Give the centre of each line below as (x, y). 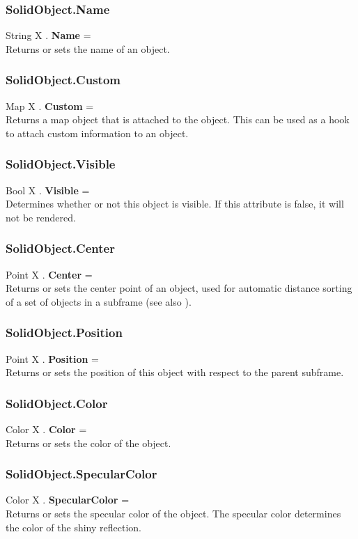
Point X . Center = (49, 274)
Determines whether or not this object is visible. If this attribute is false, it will (175, 204)
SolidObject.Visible (61, 164)
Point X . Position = (52, 358)
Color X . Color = (46, 429)
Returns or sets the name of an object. (88, 48)
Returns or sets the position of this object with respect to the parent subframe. (175, 372)
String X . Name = (48, 35)
